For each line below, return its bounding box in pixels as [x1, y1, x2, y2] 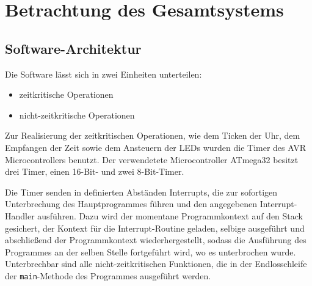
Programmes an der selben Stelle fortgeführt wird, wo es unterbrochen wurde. [5, 245, 296, 258]
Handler [5, 209, 35, 222]
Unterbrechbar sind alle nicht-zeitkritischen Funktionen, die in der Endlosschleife [5, 257, 307, 270]
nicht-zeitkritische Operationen [19, 108, 135, 121]
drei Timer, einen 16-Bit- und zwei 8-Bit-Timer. [5, 165, 184, 178]
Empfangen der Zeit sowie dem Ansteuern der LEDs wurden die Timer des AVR [5, 141, 306, 153]
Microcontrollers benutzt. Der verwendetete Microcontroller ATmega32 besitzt [5, 153, 299, 166]
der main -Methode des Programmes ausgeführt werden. [5, 269, 211, 282]
